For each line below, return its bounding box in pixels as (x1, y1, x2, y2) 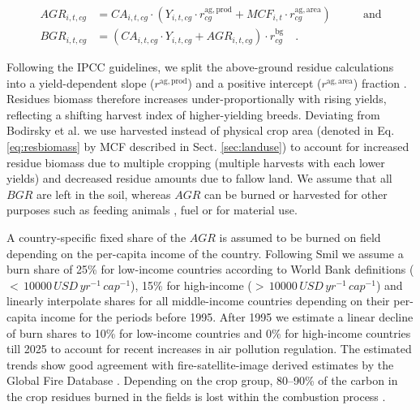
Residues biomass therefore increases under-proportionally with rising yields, (6, 90, 387, 107)
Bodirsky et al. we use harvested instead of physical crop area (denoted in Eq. (6, 122, 395, 139)
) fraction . (353, 74, 407, 91)
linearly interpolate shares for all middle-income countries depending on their (6, 292, 390, 309)
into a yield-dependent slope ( (6, 74, 155, 91)
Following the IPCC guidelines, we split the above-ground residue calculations (6, 58, 394, 76)
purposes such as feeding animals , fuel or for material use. (6, 201, 298, 218)
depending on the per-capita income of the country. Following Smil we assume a (6, 244, 404, 261)
